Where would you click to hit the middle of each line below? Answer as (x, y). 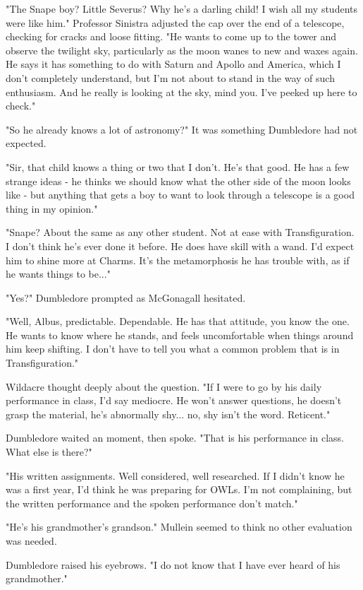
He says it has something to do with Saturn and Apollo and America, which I (173, 64)
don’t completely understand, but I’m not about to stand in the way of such (170, 77)
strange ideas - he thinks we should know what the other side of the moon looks (178, 181)
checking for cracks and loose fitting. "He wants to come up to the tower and (171, 36)
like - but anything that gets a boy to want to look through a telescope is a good (180, 195)
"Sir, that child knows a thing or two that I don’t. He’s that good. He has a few (178, 166)
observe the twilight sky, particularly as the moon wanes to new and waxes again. (182, 50)
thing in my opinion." (52, 208)
